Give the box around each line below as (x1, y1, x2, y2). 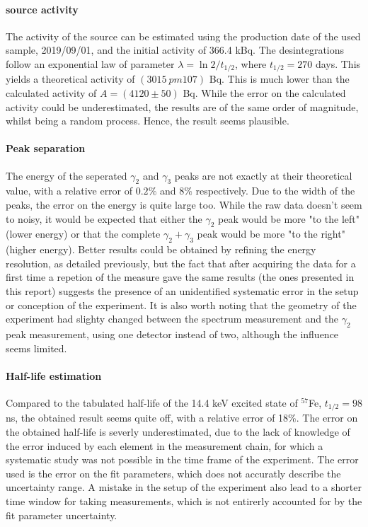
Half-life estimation (6, 368, 102, 383)
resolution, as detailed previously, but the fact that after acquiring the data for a (6, 255, 356, 270)
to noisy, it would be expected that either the (6, 211, 202, 226)
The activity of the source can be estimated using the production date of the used (6, 28, 361, 43)
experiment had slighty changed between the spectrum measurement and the (6, 311, 339, 326)
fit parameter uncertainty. (6, 507, 117, 522)
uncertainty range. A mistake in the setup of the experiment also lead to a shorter (6, 480, 362, 494)
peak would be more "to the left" (218, 211, 360, 226)
